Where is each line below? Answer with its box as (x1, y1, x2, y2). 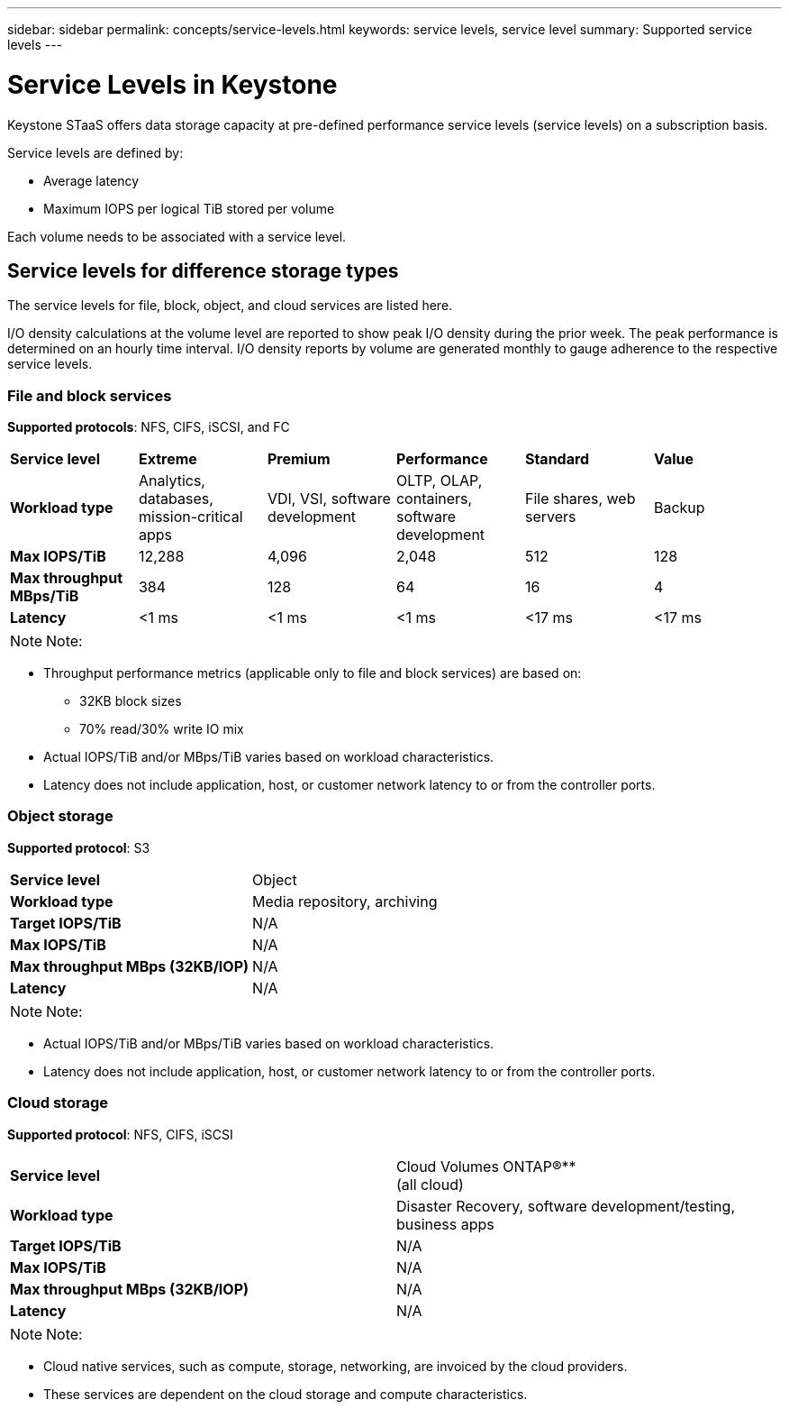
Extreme (138, 450, 197, 469)
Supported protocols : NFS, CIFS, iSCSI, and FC (7, 419, 290, 435)
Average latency (43, 172, 140, 188)
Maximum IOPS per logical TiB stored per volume (43, 200, 335, 216)
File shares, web (524, 489, 636, 508)
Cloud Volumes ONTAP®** (396, 1157, 576, 1176)
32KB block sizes (79, 693, 182, 709)
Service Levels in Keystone (7, 69, 338, 100)
